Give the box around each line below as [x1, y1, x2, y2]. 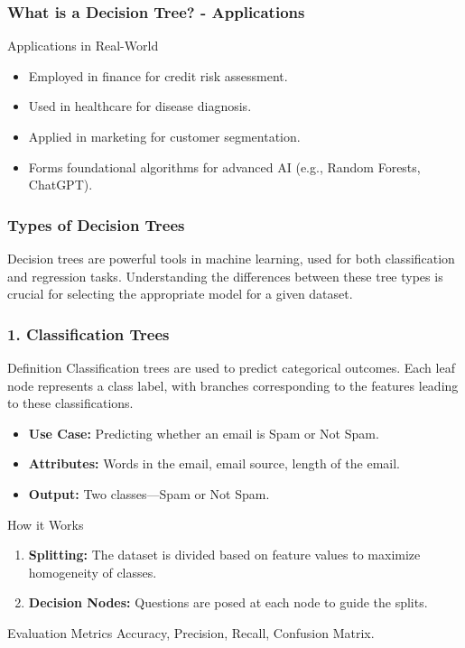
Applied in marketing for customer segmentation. [28, 127, 301, 145]
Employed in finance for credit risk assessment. [28, 66, 288, 85]
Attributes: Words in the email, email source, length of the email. [28, 454, 400, 473]
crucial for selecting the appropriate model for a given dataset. [7, 284, 353, 303]
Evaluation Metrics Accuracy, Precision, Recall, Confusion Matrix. [7, 623, 375, 642]
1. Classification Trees [7, 322, 170, 345]
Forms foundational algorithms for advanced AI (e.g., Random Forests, [28, 157, 421, 176]
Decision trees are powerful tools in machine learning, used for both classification [7, 249, 455, 267]
